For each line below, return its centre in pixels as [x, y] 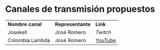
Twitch [103, 32]
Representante [73, 24]
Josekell [17, 32]
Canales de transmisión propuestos [80, 9]
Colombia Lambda [29, 40]
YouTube [106, 40]
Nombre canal [25, 24]
